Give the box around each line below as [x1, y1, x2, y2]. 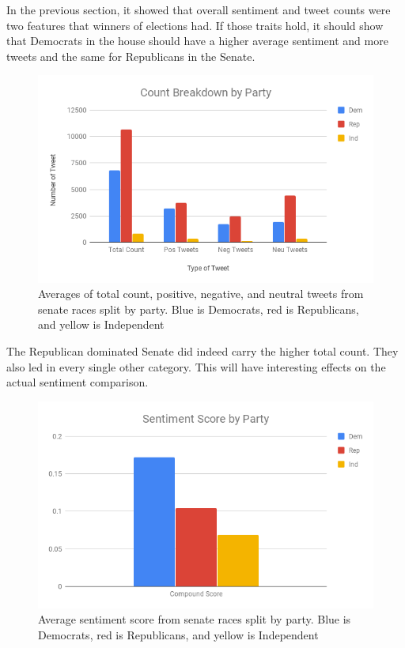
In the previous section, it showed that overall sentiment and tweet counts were [6, 2, 391, 17]
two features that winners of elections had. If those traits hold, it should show [6, 17, 384, 33]
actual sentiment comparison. [6, 374, 149, 390]
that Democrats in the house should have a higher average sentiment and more [6, 32, 388, 49]
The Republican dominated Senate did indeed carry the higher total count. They [6, 342, 399, 359]
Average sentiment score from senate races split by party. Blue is [38, 611, 351, 627]
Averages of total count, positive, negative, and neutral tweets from [38, 285, 364, 302]
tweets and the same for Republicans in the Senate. [6, 47, 255, 64]
